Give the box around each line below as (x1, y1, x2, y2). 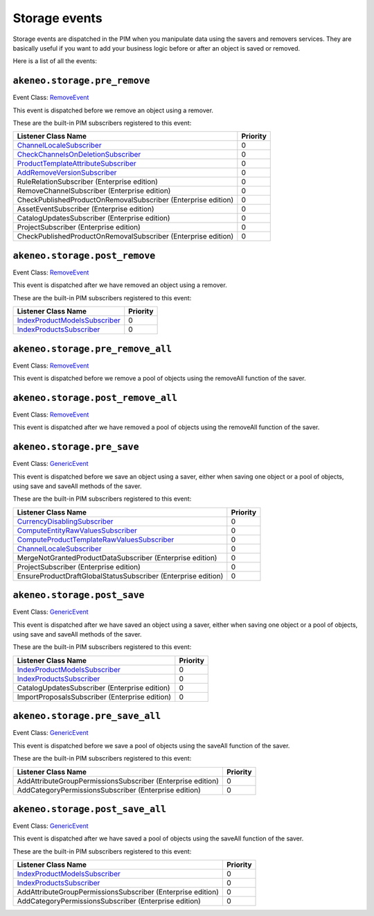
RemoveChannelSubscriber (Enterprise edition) (17, 186, 171, 196)
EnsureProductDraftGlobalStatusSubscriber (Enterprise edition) (17, 571, 224, 580)
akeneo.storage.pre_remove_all (12, 343, 172, 354)
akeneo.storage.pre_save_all (12, 711, 161, 722)
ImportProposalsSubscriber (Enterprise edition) (17, 692, 172, 702)
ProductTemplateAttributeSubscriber (17, 159, 136, 168)
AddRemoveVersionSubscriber (17, 168, 117, 178)
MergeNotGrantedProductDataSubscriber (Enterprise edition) (17, 553, 217, 562)
